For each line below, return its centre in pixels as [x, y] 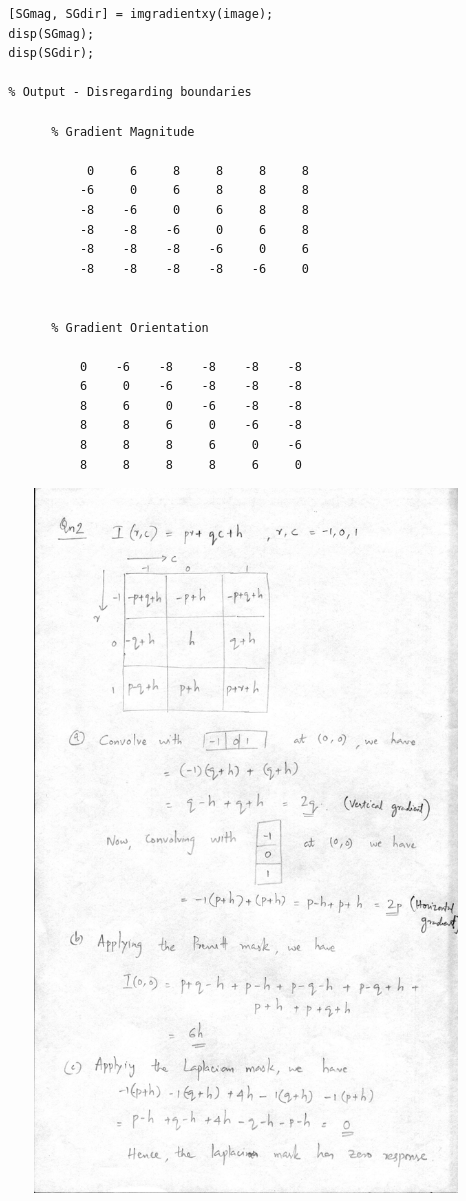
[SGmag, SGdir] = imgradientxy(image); [141, 14]
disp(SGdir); [51, 53]
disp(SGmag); [51, 33]
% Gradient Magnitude [123, 131]
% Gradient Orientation [130, 327]
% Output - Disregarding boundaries [130, 92]
